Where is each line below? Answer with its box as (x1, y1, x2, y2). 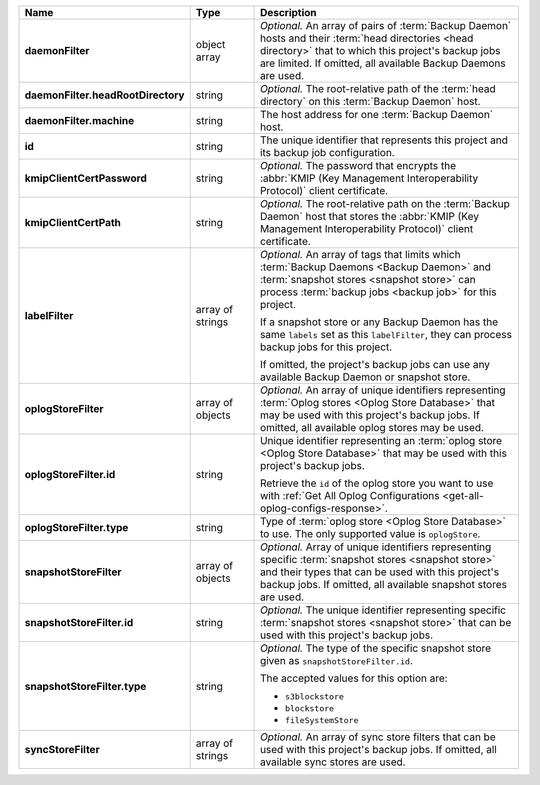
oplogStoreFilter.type (24, 521, 129, 534)
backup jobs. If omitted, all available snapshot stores (260, 578, 507, 591)
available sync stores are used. (260, 755, 406, 769)
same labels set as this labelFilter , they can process (260, 328, 512, 341)
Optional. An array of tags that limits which (260, 248, 461, 261)
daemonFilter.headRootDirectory (24, 88, 185, 102)
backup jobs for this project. (260, 340, 393, 354)
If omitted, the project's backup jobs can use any (260, 358, 490, 371)
